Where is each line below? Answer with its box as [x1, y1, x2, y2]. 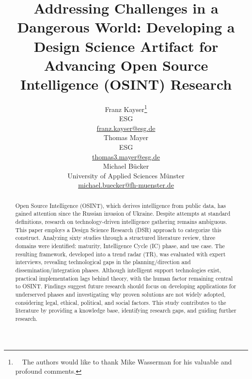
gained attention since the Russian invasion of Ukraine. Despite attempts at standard [15, 209, 231, 218]
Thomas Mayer [104, 132, 148, 142]
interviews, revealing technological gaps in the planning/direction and [15, 258, 191, 266]
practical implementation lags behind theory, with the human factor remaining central [15, 274, 233, 282]
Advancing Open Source [44, 55, 208, 75]
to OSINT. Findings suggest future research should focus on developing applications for [15, 282, 236, 290]
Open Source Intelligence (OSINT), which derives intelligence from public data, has [15, 201, 226, 209]
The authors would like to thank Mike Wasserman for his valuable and [22, 356, 232, 366]
